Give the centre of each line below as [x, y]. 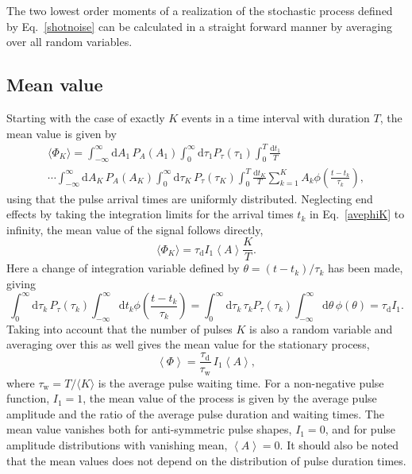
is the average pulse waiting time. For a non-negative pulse [241, 382]
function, [28, 398]
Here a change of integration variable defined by [123, 268]
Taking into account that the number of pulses [119, 328]
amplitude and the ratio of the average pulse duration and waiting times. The [195, 413]
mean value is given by [62, 133]
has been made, [365, 268]
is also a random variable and [321, 328]
